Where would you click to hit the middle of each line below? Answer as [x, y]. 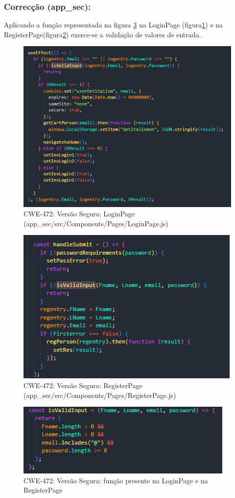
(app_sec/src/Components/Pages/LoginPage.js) [96, 223]
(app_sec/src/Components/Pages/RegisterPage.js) [100, 395]
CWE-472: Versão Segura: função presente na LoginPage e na [116, 480]
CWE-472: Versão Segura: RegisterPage [83, 385]
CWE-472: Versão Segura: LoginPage [79, 214]
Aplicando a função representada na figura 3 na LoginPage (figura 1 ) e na [114, 25]
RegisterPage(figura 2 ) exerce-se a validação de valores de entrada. [103, 34]
